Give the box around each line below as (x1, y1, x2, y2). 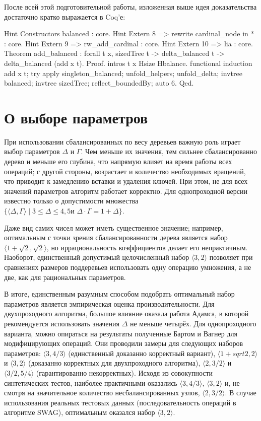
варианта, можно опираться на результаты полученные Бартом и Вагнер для (4, 328, 237, 338)
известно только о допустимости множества (4, 195, 139, 206)
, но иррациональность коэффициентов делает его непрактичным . (46, 242, 248, 252)
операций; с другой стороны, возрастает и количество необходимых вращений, (4, 166, 246, 176)
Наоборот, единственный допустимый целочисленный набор (4, 252, 189, 262)
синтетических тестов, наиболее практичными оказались (4, 377, 177, 388)
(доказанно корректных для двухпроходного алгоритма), (28, 358, 201, 368)
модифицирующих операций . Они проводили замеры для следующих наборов (4, 338, 243, 348)
